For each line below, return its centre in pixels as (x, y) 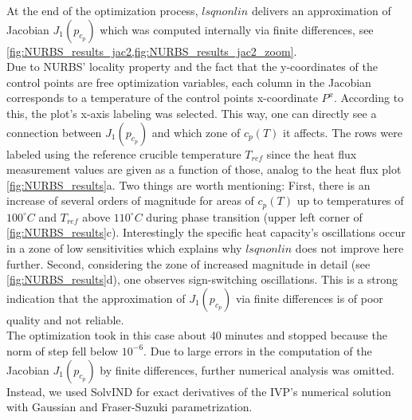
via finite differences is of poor (309, 298)
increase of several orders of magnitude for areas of (130, 200)
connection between (54, 132)
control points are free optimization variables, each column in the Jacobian (189, 82)
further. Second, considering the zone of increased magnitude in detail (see (188, 263)
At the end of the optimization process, (102, 10)
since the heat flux (312, 153)
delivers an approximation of (321, 10)
